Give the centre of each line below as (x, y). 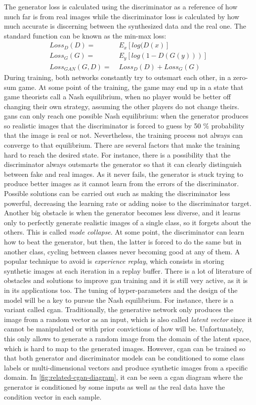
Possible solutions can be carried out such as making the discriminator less (117, 193)
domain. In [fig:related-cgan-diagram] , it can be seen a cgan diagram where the (124, 377)
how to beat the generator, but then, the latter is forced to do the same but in (123, 242)
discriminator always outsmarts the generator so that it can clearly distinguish (123, 164)
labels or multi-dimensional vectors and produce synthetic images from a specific (126, 367)
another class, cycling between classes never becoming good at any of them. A (122, 251)
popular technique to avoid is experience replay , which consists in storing (114, 261)
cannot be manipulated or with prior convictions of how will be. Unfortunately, (124, 329)
